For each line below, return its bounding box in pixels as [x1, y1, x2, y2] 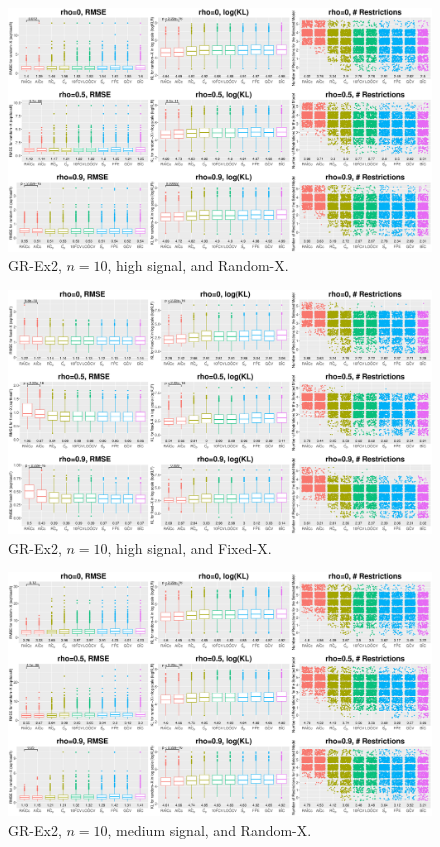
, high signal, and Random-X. [107, 255, 289, 276]
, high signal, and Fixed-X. [107, 537, 272, 558]
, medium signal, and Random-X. [107, 819, 312, 840]
